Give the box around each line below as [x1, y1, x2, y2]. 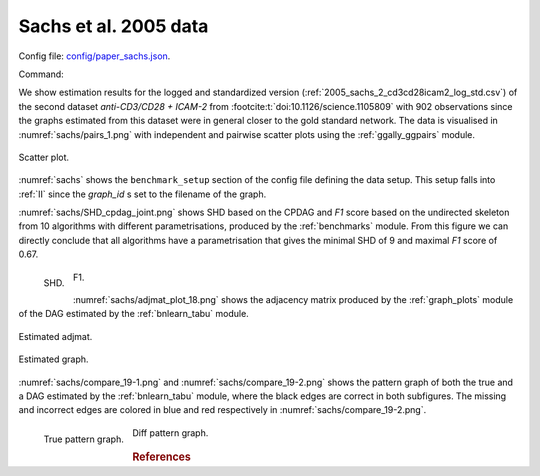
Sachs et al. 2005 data [18, 15, 209, 37]
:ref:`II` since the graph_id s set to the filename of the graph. [18, 188, 267, 200]
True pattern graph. [43, 433, 124, 445]
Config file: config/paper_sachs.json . [18, 50, 171, 62]
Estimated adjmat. [18, 330, 93, 342]
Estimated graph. [18, 353, 89, 365]
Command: [18, 68, 64, 80]
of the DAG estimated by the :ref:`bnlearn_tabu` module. [18, 308, 249, 320]
